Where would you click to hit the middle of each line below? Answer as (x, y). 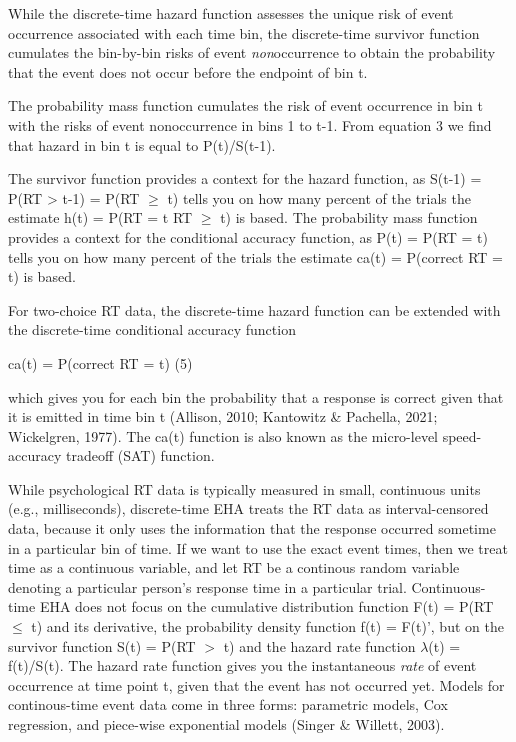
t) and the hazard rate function (319, 645)
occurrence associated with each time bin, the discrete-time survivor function (244, 32)
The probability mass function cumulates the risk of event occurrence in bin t (245, 105)
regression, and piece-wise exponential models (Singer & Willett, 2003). (226, 724)
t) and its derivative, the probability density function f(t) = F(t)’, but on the (267, 626)
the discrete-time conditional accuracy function (152, 329)
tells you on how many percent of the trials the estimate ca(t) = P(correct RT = (255, 256)
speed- (462, 435)
